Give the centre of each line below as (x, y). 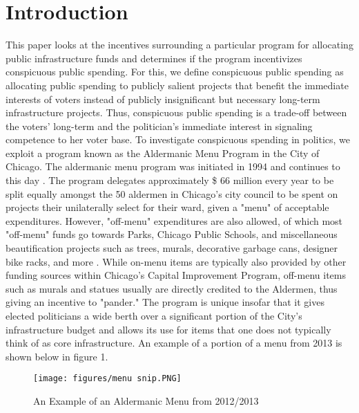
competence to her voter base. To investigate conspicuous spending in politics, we (178, 139)
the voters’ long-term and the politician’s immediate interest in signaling (159, 126)
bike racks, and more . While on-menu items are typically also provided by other (176, 261)
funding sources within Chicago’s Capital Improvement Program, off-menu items (176, 275)
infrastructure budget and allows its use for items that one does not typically (168, 329)
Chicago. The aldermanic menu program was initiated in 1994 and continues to (173, 166)
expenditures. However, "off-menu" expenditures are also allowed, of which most (174, 220)
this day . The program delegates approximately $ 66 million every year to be (170, 180)
